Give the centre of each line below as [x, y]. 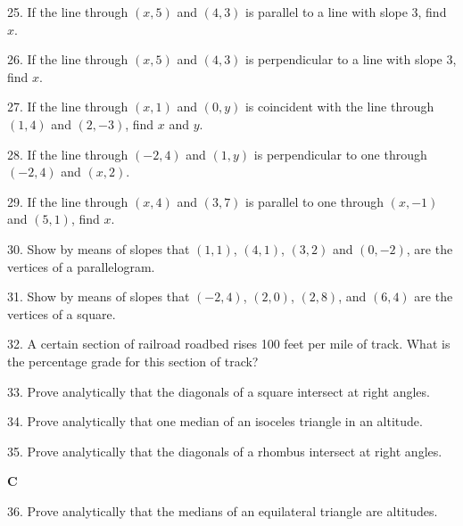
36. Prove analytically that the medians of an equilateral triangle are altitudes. [223, 510]
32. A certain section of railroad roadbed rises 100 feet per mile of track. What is [229, 344]
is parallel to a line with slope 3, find [346, 12]
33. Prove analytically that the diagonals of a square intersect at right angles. [219, 391]
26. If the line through [68, 59]
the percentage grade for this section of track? [133, 361]
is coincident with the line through [339, 107]
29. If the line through [68, 201]
